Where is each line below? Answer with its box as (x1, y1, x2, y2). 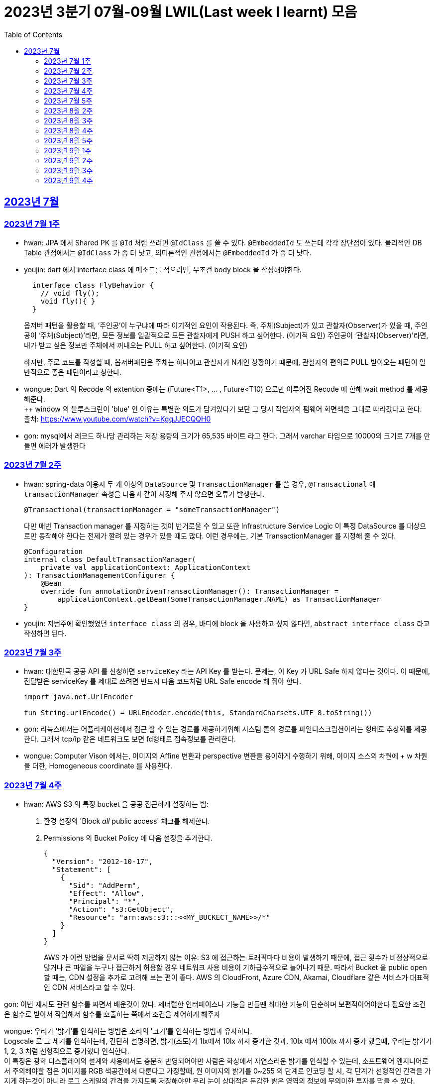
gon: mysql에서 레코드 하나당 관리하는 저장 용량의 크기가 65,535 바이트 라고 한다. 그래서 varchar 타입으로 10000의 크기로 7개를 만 (24, 431, 431, 440)
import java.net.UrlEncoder (24, 693, 133, 701)
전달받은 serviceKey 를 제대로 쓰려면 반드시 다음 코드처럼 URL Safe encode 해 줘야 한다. (24, 677, 301, 686)
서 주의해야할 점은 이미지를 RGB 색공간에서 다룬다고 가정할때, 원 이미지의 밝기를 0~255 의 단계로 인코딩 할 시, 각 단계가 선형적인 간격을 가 (4, 1067, 431, 1076)
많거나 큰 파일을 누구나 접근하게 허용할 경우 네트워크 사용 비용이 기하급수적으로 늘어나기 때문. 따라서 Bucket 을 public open (44, 963, 427, 972)
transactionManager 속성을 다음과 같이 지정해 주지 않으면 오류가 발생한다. (24, 489, 265, 498)
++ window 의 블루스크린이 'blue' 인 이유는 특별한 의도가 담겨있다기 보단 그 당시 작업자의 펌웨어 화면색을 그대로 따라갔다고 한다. (24, 404, 422, 413)
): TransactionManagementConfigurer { (24, 571, 175, 579)
